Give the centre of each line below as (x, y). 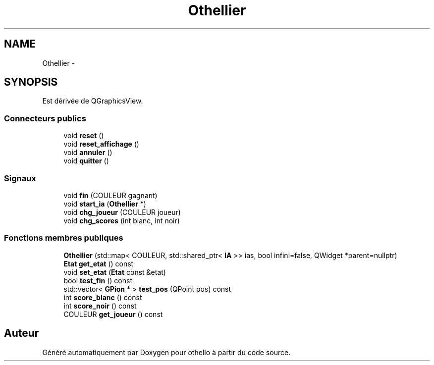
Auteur (22, 333)
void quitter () (86, 161)
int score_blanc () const (103, 297)
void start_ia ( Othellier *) (105, 204)
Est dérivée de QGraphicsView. (93, 101)
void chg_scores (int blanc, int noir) (122, 220)
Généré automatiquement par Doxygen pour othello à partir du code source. (166, 352)
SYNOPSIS (31, 82)
